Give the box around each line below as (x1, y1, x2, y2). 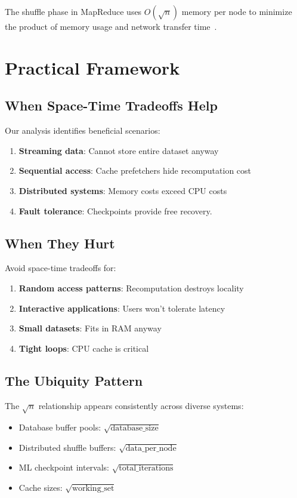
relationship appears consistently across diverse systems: (38, 399, 244, 411)
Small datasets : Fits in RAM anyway (18, 322, 162, 334)
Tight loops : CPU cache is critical (18, 342, 149, 354)
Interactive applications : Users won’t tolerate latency (18, 302, 225, 314)
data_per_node (125, 444, 177, 453)
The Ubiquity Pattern (5, 371, 143, 389)
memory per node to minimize (181, 5, 292, 17)
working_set (72, 484, 115, 493)
